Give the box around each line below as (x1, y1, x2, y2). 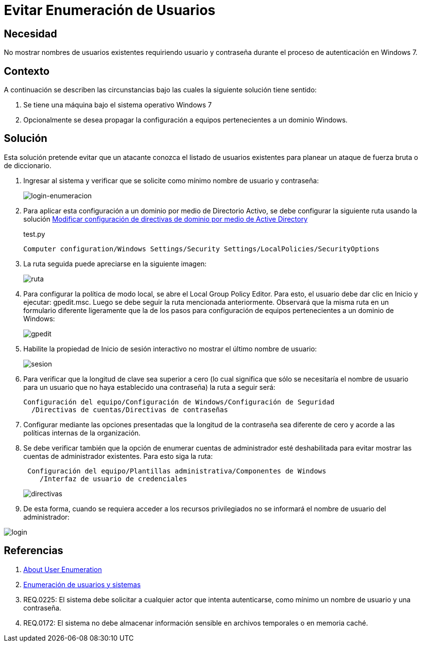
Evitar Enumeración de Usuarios (4, 2, 216, 18)
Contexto (4, 65, 50, 77)
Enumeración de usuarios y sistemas (23, 580, 141, 589)
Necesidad (4, 27, 57, 40)
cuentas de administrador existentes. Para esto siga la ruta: (23, 452, 213, 460)
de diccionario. (4, 161, 51, 170)
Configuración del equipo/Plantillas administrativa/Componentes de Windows (27, 467, 326, 475)
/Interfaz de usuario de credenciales (39, 474, 187, 483)
